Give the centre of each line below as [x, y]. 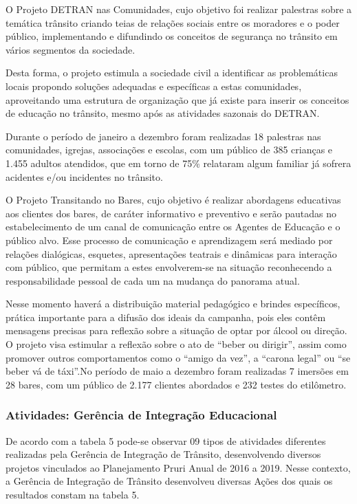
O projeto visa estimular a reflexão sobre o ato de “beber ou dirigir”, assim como [176, 344]
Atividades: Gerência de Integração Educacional [141, 415]
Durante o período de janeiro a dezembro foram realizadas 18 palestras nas [163, 136]
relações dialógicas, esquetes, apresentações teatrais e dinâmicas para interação [171, 253]
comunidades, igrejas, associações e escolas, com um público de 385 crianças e [169, 150]
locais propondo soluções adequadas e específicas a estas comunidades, [154, 86]
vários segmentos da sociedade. [71, 49]
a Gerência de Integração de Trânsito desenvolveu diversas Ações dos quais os [169, 481]
